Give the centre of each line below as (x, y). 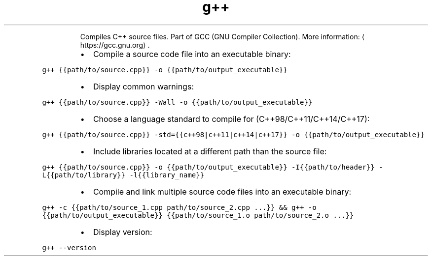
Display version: (123, 232)
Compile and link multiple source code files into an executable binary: (222, 191)
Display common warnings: (143, 86)
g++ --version (69, 247)
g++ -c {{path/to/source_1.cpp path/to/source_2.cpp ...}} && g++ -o (179, 207)
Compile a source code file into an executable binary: (192, 54)
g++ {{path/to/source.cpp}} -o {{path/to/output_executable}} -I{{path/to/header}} (208, 167)
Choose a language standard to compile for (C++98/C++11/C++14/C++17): (231, 119)
